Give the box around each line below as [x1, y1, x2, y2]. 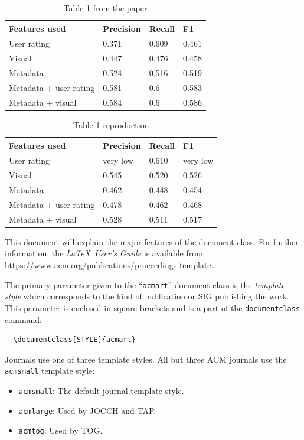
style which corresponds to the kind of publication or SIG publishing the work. [5, 290, 289, 302]
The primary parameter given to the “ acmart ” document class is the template [5, 278, 285, 291]
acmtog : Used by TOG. [18, 424, 103, 436]
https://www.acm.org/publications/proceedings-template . [5, 259, 214, 270]
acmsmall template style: [5, 364, 95, 377]
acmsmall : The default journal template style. [18, 384, 184, 396]
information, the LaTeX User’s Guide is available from [5, 247, 203, 259]
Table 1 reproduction [73, 118, 149, 131]
